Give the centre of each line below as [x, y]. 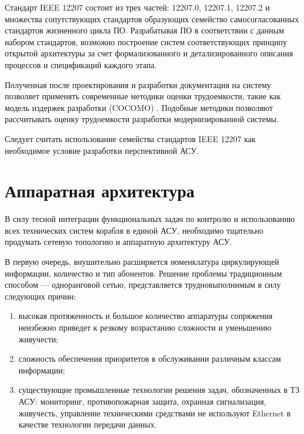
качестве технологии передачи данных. [88, 424]
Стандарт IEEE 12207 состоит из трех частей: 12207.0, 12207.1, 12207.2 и [137, 7]
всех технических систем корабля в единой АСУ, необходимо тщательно [134, 230]
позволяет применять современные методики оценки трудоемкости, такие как [143, 96]
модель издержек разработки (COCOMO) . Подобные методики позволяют [139, 107]
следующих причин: [40, 296]
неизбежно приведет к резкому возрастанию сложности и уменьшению [145, 327]
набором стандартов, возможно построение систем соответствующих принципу [146, 41]
